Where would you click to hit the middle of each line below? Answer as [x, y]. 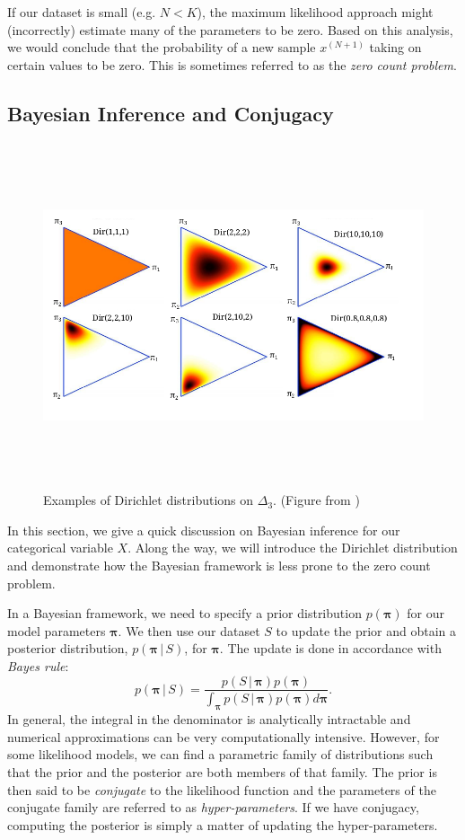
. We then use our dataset [189, 630]
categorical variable [60, 548]
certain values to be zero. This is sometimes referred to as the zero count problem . [232, 64]
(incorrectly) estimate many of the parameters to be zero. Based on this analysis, [230, 29]
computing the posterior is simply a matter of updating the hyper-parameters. [223, 824]
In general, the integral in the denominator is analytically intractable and [209, 719]
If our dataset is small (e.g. [82, 12]
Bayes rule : [38, 665]
